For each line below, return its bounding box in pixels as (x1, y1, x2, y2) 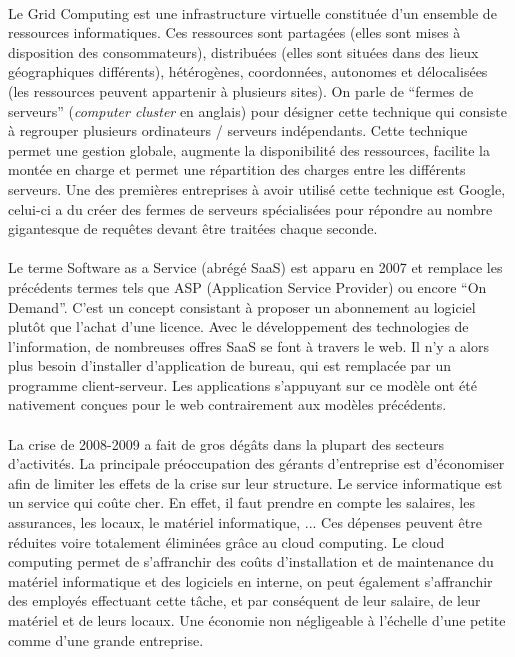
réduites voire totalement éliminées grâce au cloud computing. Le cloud (8, 531, 445, 552)
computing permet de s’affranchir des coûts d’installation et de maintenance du (8, 551, 494, 572)
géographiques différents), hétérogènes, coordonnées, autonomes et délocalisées (8, 61, 488, 82)
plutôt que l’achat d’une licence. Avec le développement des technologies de (8, 316, 469, 337)
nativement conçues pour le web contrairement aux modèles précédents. (8, 394, 447, 415)
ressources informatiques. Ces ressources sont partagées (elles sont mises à (8, 22, 461, 43)
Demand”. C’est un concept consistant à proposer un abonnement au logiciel (8, 296, 476, 317)
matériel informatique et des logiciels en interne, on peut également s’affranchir (8, 570, 493, 591)
